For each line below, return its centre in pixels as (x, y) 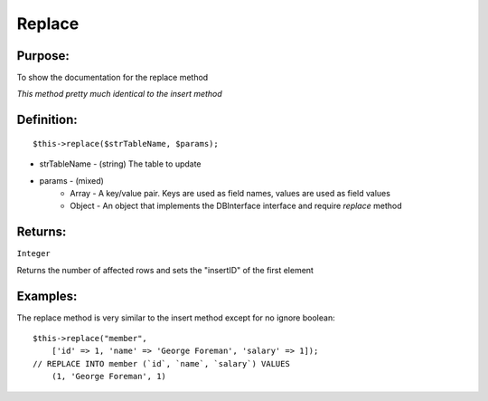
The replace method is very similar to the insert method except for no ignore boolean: (176, 318)
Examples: (47, 296)
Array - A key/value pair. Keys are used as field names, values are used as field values (230, 194)
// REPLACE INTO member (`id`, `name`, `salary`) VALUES (162, 363)
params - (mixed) (71, 180)
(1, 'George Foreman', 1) (109, 377)
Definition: (47, 120)
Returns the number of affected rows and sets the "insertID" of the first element (165, 270)
